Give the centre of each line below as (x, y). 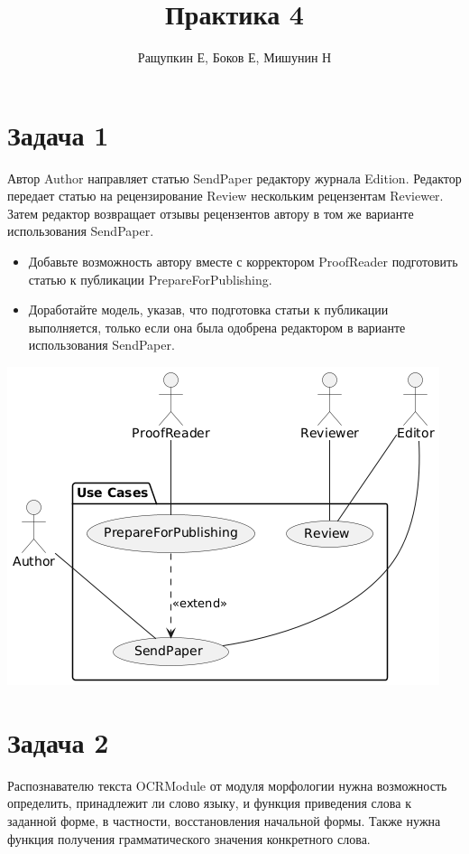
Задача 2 (58, 741)
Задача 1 (58, 134)
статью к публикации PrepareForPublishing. (150, 279)
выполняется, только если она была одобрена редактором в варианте (217, 327)
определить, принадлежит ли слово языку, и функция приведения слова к (209, 803)
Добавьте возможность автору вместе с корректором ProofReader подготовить (243, 262)
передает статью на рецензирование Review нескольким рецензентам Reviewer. (225, 196)
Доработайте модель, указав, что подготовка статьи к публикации (208, 310)
